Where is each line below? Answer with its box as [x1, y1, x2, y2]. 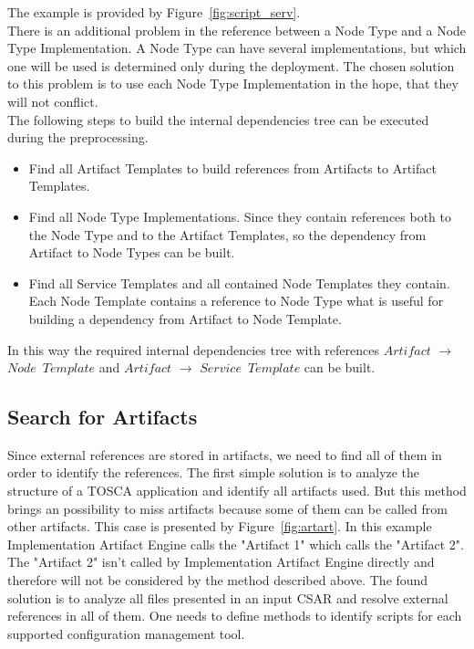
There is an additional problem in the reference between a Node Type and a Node [7, 20, 467, 39]
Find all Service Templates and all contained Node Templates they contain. [28, 273, 450, 292]
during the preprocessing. [7, 128, 149, 147]
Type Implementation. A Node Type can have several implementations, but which [7, 38, 467, 58]
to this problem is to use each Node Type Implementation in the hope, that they [7, 74, 459, 93]
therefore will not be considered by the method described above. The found [7, 570, 428, 590]
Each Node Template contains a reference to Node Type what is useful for [28, 291, 444, 310]
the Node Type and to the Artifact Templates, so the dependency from [28, 225, 427, 244]
